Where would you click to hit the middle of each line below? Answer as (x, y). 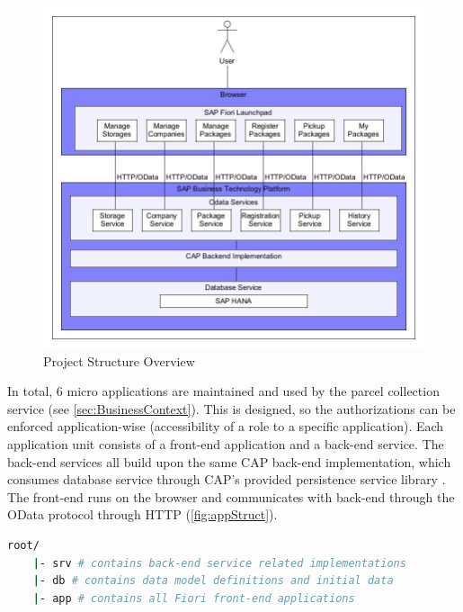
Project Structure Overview (119, 360)
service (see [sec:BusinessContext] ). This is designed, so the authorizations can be (231, 408)
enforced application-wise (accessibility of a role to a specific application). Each (226, 426)
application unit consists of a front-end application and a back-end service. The (226, 444)
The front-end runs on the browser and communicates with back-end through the (231, 496)
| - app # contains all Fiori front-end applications (194, 598)
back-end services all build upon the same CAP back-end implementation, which (229, 461)
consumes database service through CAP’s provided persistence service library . (227, 479)
